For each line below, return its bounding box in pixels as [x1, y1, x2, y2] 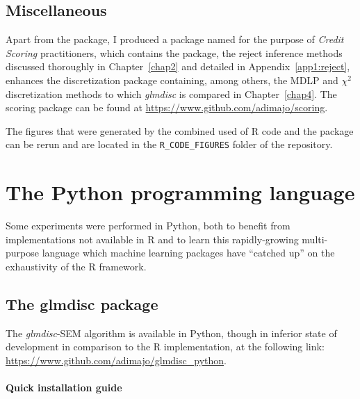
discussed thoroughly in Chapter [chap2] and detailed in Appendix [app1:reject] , [6, 59, 350, 74]
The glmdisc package [6, 293, 158, 314]
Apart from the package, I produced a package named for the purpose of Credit [6, 32, 344, 47]
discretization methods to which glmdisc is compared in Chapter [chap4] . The [6, 86, 337, 101]
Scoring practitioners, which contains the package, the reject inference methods [6, 45, 343, 60]
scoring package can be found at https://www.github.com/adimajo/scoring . [6, 100, 328, 115]
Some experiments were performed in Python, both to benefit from [6, 218, 291, 233]
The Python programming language [6, 178, 355, 206]
